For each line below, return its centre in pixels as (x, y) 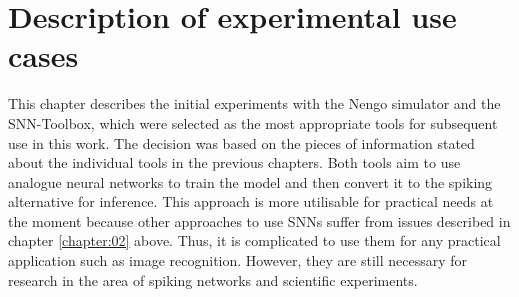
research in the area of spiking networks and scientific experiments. (213, 279)
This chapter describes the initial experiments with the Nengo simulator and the (254, 103)
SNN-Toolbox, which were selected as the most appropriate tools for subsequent (253, 122)
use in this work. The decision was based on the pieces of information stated (241, 142)
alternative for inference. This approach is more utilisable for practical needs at (251, 201)
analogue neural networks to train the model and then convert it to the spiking (250, 181)
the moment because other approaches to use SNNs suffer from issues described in (259, 220)
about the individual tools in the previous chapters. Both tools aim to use (234, 162)
